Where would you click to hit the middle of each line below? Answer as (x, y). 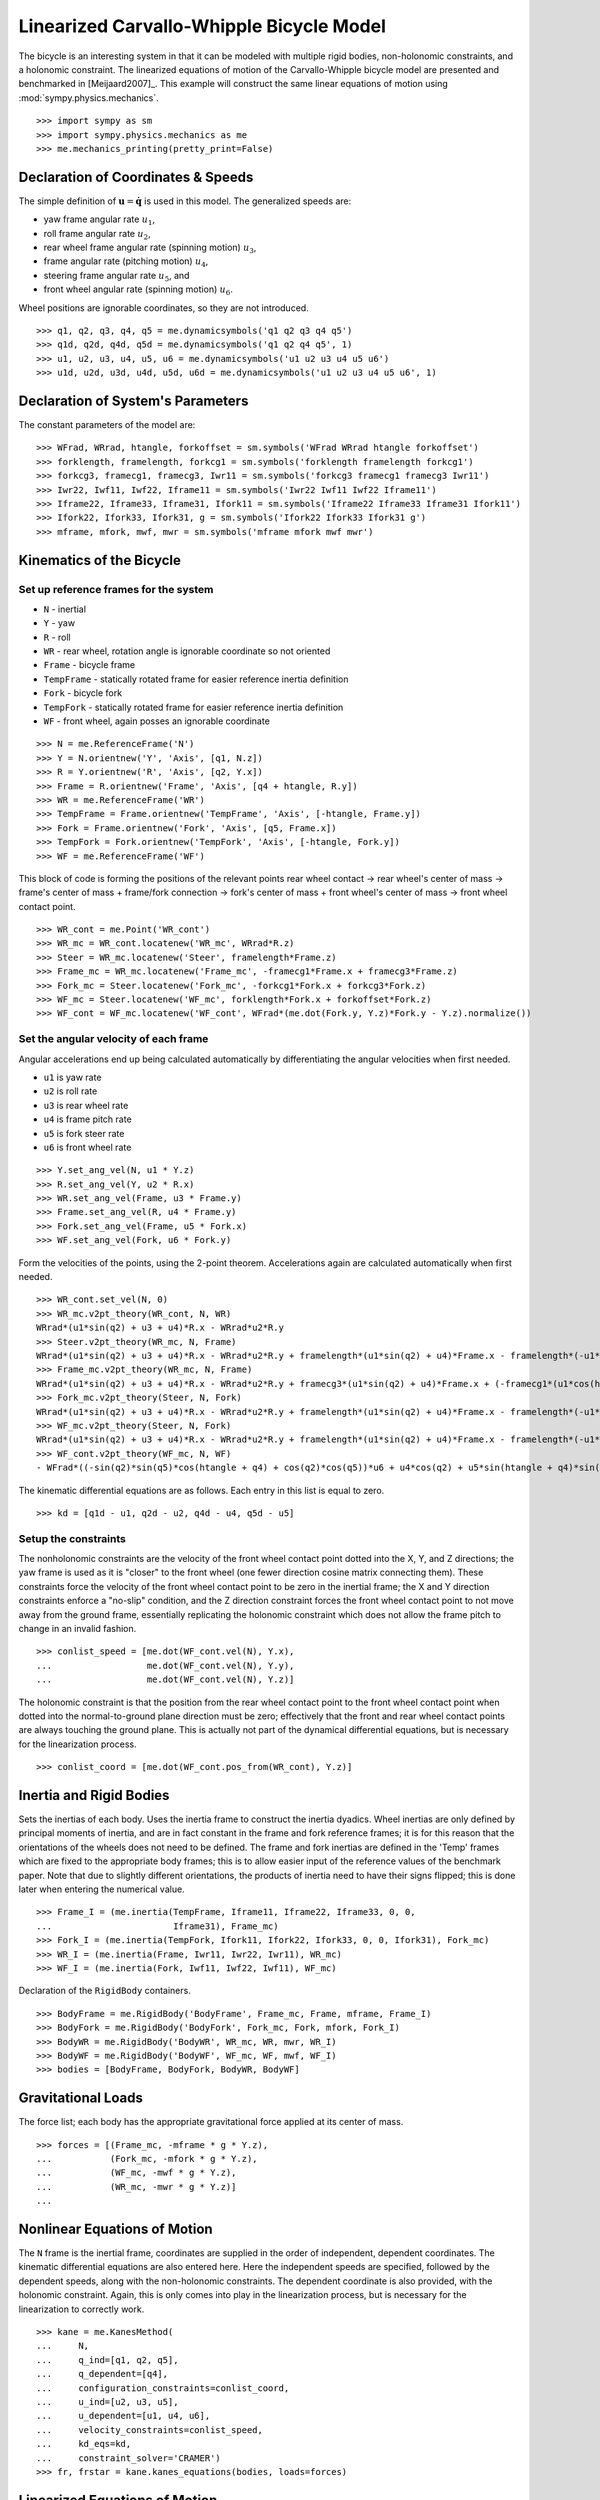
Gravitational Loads (81, 2098)
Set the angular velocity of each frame (113, 1039)
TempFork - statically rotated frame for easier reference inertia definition (193, 707)
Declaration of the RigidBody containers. (105, 1991)
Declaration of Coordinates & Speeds (136, 176)
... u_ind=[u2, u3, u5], (107, 2401)
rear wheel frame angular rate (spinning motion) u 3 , (150, 248)
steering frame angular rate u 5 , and (116, 276)
